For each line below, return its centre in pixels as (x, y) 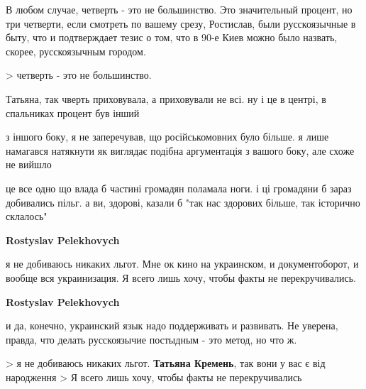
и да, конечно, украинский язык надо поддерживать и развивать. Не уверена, (172, 325)
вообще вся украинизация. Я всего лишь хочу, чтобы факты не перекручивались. (181, 277)
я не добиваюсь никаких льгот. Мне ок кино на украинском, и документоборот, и (182, 264)
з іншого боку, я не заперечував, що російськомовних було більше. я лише (167, 137)
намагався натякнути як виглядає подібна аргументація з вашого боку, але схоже (180, 150)
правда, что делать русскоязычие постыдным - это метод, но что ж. (151, 339)
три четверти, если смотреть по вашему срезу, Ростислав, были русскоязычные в (181, 23)
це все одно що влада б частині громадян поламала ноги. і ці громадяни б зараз (179, 188)
